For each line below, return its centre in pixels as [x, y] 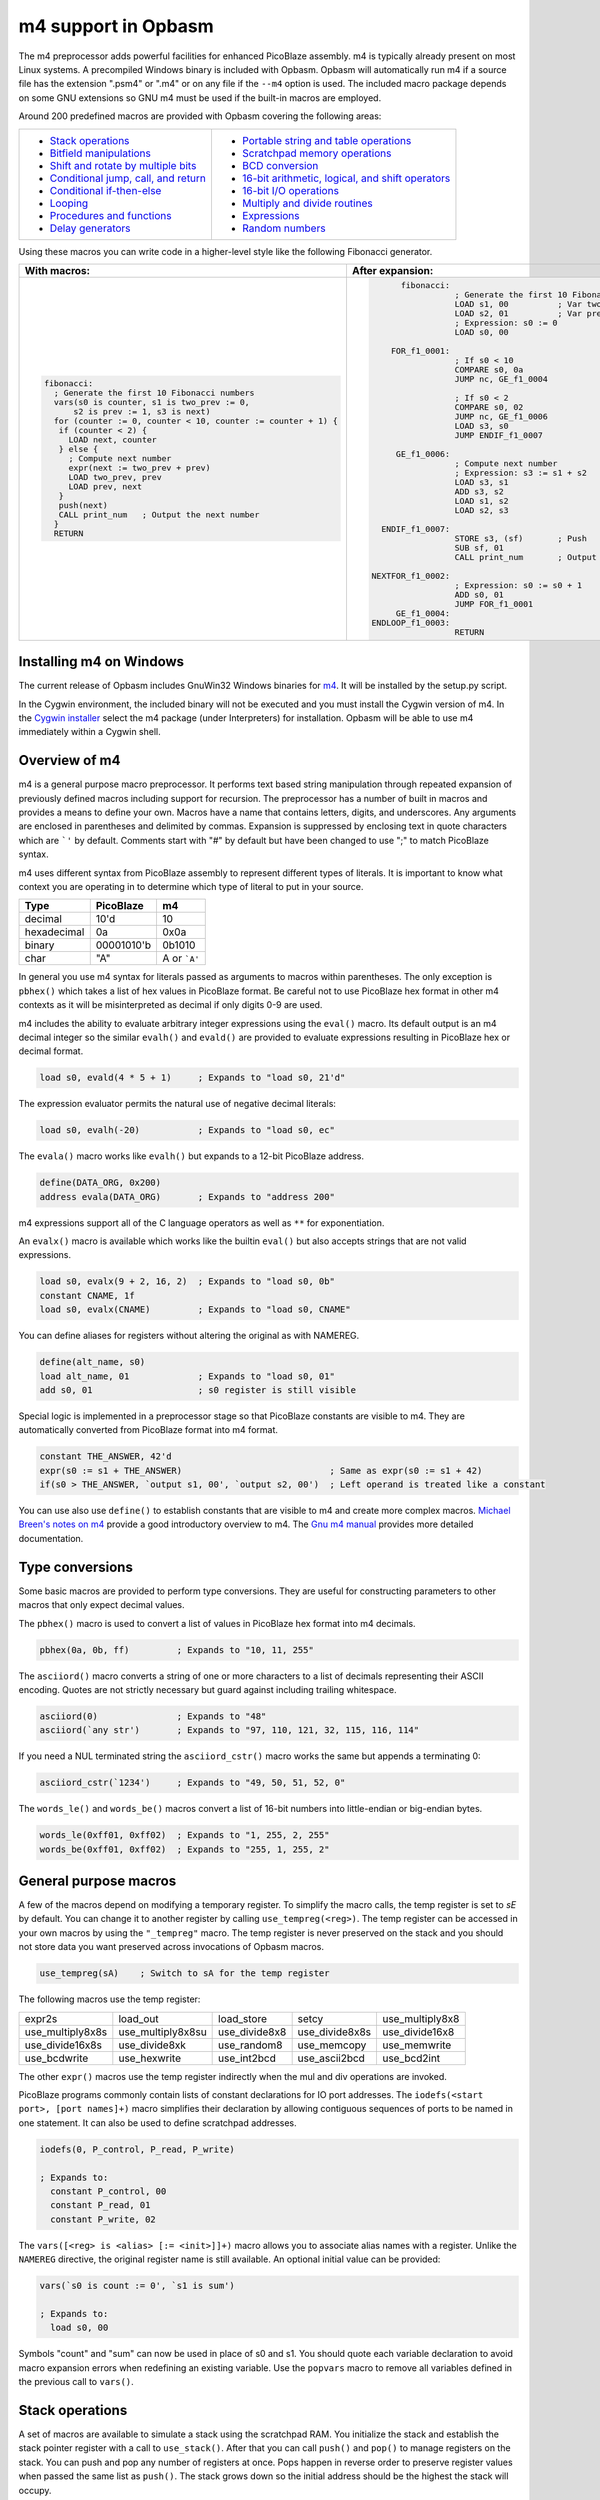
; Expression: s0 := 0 [506, 322]
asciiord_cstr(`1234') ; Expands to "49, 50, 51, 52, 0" [192, 1783]
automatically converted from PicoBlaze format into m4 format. [148, 1430]
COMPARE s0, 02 [489, 406]
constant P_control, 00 [108, 2191]
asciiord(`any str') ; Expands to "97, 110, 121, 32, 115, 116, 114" [229, 1730]
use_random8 [250, 2045]
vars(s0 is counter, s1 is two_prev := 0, [151, 402]
